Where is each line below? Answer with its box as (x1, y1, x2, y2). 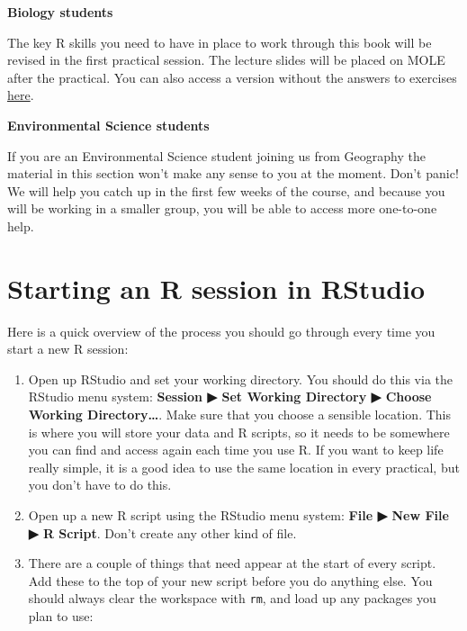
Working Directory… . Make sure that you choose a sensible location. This (28, 405, 451, 424)
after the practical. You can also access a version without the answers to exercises (7, 68, 457, 86)
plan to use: (28, 607, 94, 626)
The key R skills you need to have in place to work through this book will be (7, 32, 432, 51)
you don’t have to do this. (28, 475, 172, 494)
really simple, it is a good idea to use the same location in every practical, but (28, 457, 460, 476)
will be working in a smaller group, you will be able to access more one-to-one (7, 199, 437, 218)
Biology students (7, 3, 113, 21)
